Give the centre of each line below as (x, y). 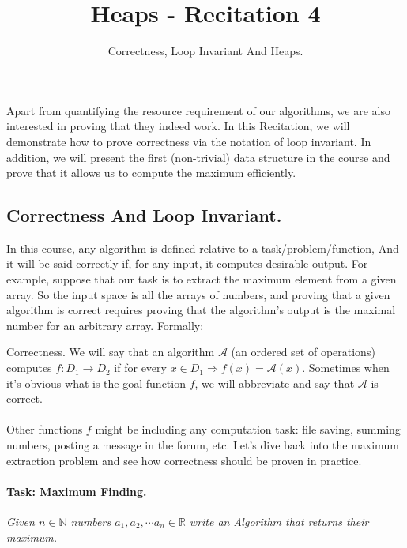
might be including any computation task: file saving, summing (248, 429)
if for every (140, 368)
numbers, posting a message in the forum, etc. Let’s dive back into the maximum (203, 445)
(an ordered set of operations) (303, 352)
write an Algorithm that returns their (279, 521)
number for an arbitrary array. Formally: (105, 325)
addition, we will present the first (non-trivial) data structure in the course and (198, 157)
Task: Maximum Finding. (77, 491)
